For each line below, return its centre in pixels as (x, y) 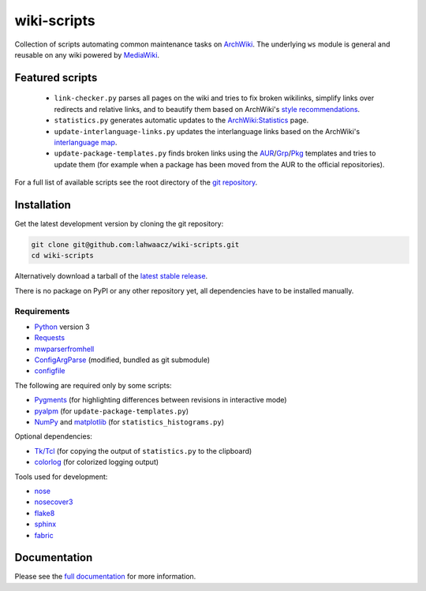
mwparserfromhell (64, 349)
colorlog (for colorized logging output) (97, 462)
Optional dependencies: (53, 436)
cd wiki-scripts (63, 256)
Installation (43, 205)
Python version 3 (62, 327)
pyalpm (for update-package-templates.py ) (112, 411)
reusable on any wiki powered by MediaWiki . (87, 54)
